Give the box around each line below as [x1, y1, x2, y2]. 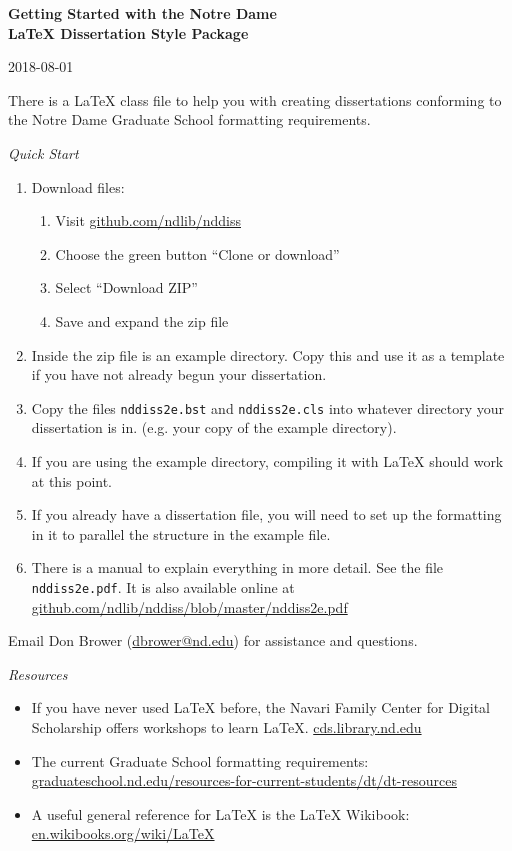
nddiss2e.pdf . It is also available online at [31, 576, 295, 597]
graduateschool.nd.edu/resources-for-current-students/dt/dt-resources [31, 770, 457, 791]
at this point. [31, 470, 113, 491]
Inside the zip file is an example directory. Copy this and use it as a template [31, 344, 505, 365]
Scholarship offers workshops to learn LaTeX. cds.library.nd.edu [31, 716, 422, 737]
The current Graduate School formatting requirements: [31, 750, 369, 771]
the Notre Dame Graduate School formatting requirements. [8, 109, 371, 130]
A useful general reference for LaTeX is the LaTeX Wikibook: [31, 803, 410, 824]
